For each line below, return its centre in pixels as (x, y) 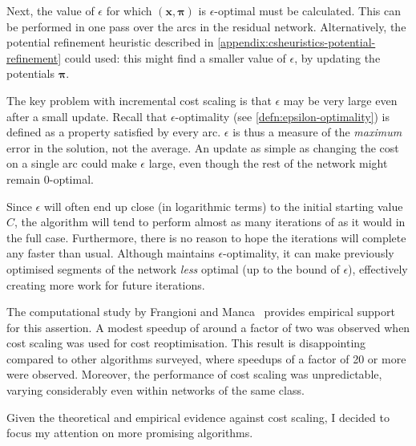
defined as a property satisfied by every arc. (114, 132)
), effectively (378, 268)
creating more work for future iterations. (106, 284)
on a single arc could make (72, 163)
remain (24, 178)
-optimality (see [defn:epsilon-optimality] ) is (283, 116)
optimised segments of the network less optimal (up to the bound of (173, 268)
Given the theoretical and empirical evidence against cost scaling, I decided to (198, 417)
